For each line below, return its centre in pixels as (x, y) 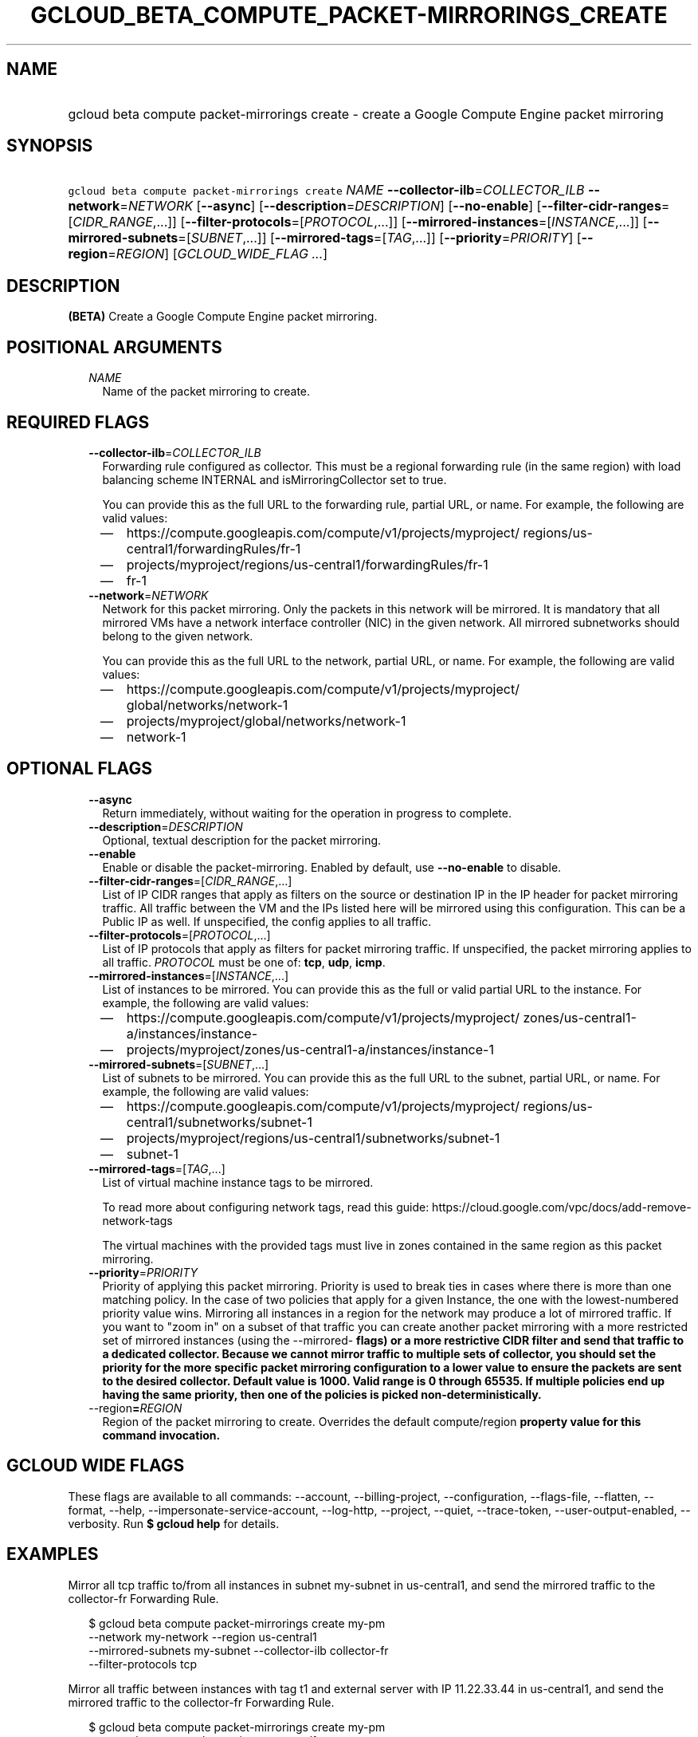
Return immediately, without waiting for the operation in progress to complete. (307, 813)
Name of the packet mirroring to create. (206, 392)
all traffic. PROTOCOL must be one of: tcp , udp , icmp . (244, 962)
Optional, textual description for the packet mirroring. (242, 840)
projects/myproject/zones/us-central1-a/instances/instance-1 (310, 1049)
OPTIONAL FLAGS (79, 769)
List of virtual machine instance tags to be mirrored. (238, 1182)
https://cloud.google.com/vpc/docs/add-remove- (562, 1207)
